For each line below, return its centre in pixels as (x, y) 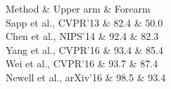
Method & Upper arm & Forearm (78, 8)
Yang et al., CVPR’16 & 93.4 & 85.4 (84, 49)
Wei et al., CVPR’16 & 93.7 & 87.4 (82, 63)
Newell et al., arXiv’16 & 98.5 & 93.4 (86, 77)
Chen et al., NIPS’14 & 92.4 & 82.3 (82, 36)
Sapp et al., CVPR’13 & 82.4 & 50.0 (84, 22)
